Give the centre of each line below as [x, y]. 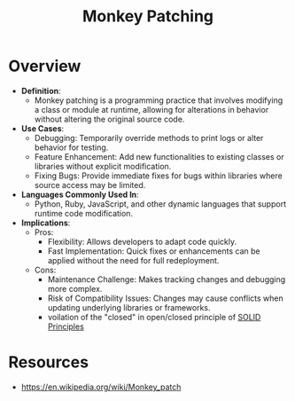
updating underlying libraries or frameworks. [129, 307]
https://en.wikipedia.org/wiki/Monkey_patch [101, 387]
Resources [49, 362]
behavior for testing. [71, 147]
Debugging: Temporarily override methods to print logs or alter [149, 138]
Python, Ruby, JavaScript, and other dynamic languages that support [160, 204]
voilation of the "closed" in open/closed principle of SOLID [154, 317]
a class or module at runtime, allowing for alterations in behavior [151, 109]
